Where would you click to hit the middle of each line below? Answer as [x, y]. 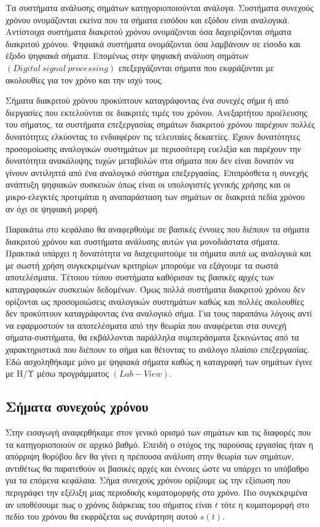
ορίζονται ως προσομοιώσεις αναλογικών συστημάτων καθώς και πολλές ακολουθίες [155, 301]
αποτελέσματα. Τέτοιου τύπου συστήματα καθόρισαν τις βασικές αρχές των [140, 277]
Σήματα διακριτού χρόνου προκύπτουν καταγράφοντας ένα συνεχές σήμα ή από [147, 100]
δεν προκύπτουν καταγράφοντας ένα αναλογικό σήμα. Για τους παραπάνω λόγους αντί [159, 313]
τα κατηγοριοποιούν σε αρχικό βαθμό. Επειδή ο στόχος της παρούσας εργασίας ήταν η [159, 444]
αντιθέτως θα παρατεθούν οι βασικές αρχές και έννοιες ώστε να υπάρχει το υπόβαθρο [157, 468]
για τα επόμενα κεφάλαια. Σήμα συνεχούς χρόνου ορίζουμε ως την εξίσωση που [148, 480]
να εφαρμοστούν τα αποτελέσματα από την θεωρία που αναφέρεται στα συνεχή [146, 325]
